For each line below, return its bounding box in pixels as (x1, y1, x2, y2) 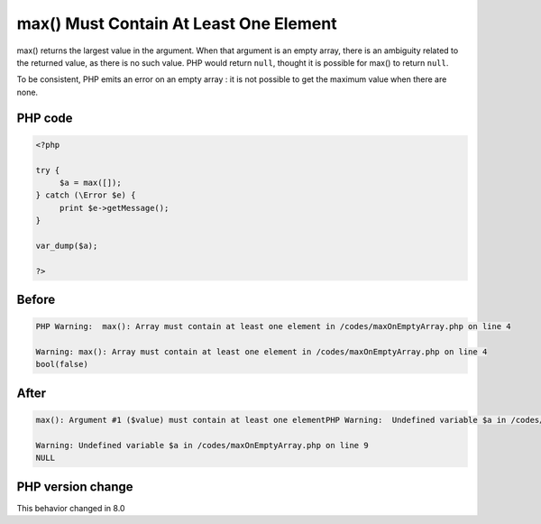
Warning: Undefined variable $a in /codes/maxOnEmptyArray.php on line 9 (35, 440, 369, 450)
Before (16, 292, 56, 308)
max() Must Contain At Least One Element (16, 14, 337, 33)
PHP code (16, 110, 73, 125)
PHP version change (16, 479, 134, 494)
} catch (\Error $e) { (35, 190, 136, 200)
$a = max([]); (59, 177, 122, 188)
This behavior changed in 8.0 (16, 502, 125, 513)
